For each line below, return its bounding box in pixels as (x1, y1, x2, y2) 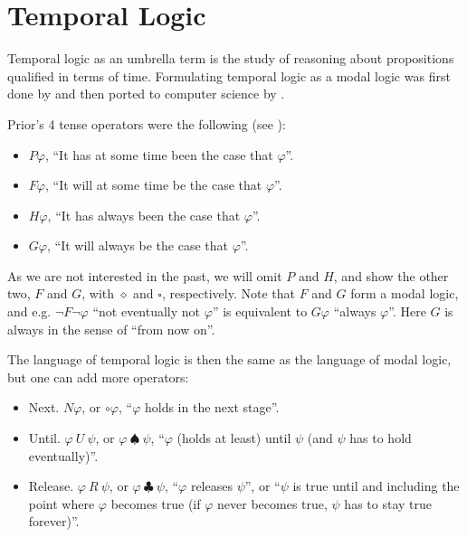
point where (28, 494, 95, 513)
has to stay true (344, 494, 432, 513)
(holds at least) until (176, 429, 291, 447)
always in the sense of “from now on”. (7, 319, 215, 338)
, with (81, 284, 115, 303)
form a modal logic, (350, 284, 459, 303)
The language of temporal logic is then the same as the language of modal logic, (7, 350, 452, 369)
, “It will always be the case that (46, 236, 228, 255)
